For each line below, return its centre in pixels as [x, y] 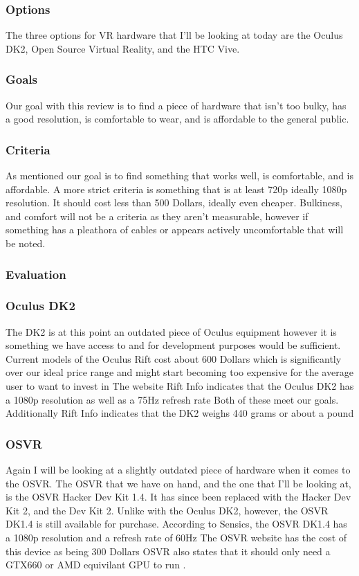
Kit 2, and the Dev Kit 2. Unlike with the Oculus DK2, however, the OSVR [167, 510]
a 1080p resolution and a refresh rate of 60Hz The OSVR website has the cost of [176, 537]
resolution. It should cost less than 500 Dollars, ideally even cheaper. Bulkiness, [174, 202]
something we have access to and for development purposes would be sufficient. [173, 345]
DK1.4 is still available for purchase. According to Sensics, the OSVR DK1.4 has [176, 524]
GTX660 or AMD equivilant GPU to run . [96, 565]
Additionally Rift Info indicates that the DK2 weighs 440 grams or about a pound [180, 413]
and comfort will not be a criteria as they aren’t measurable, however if [157, 216]
